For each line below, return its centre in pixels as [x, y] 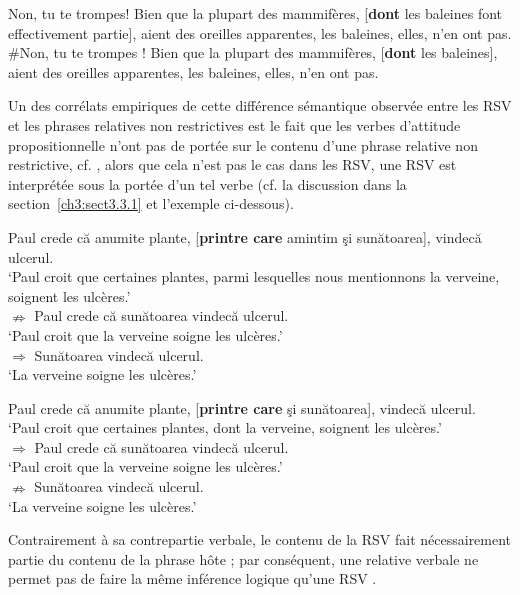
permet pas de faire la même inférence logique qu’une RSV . [192, 578]
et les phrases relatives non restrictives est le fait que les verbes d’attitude [234, 124]
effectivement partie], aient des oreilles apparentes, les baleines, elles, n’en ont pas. [260, 32]
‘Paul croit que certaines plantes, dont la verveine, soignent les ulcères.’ [225, 427]
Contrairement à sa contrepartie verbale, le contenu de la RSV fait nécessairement [260, 539]
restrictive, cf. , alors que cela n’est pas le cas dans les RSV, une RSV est [232, 164]
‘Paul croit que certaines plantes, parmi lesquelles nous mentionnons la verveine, [254, 276]
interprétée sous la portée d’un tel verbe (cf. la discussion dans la [207, 183]
